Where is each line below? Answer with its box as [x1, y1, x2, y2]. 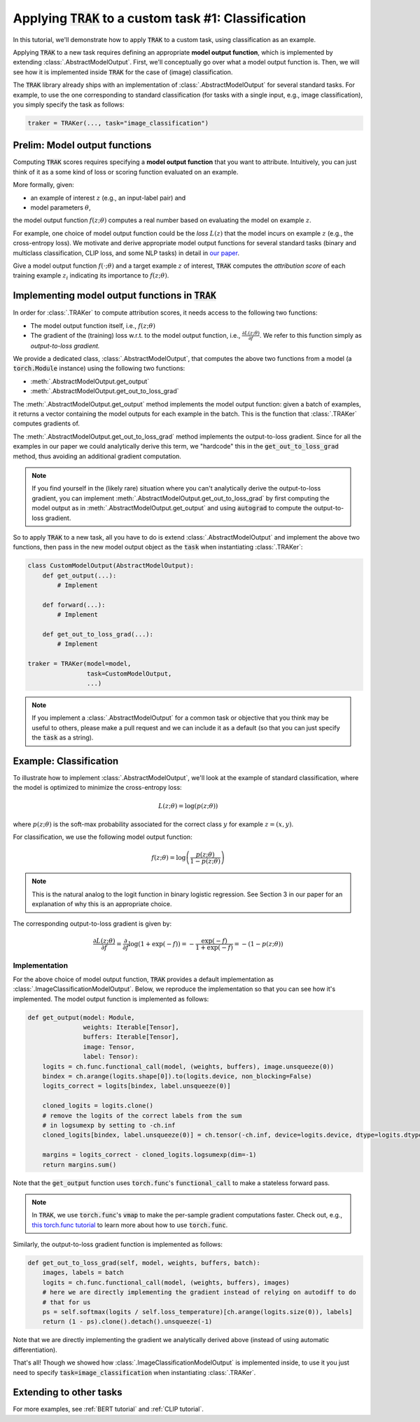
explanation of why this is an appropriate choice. [31, 900, 172, 908]
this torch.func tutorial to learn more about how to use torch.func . [31, 1220, 228, 1229]
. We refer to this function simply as [259, 331, 362, 339]
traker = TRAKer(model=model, [27, 659, 132, 668]
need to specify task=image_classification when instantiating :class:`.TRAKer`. [13, 1368, 256, 1376]
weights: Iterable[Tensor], [83, 1023, 180, 1032]
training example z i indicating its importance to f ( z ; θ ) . [13, 271, 169, 282]
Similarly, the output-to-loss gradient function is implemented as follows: [13, 1240, 223, 1249]
